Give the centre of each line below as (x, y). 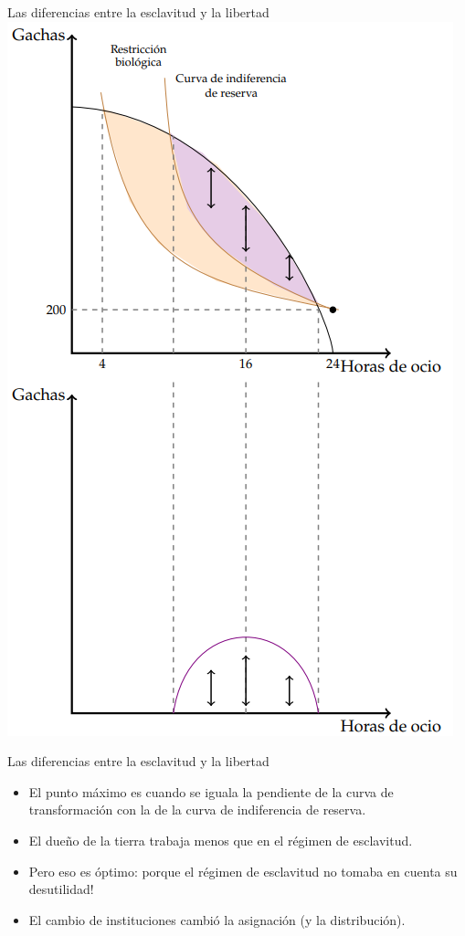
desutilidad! (61, 889)
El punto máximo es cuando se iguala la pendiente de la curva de (211, 791)
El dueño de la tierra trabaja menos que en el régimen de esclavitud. (221, 840)
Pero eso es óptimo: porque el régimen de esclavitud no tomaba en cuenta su (243, 871)
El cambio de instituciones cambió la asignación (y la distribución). (217, 919)
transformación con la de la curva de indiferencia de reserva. (197, 810)
